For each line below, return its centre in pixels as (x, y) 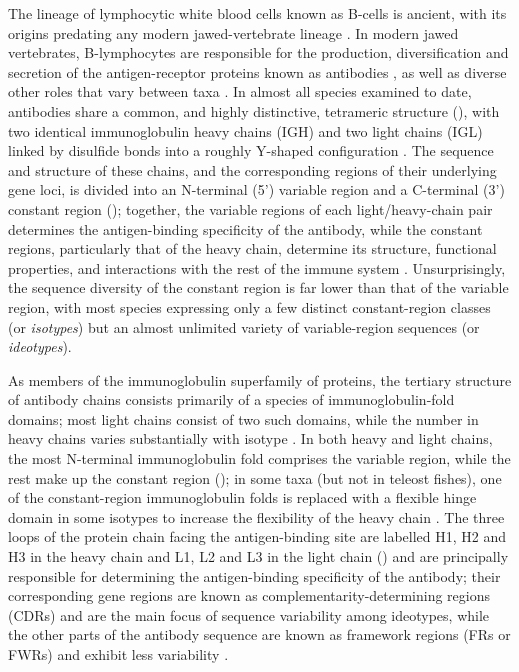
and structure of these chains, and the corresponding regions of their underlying (252, 169)
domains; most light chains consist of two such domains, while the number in (243, 418)
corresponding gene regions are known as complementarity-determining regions (249, 595)
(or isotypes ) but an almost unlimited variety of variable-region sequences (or (244, 326)
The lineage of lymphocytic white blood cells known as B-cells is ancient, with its (257, 13)
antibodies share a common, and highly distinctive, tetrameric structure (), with (254, 110)
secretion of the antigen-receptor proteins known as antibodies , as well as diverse (257, 71)
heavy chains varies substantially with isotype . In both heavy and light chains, (250, 438)
